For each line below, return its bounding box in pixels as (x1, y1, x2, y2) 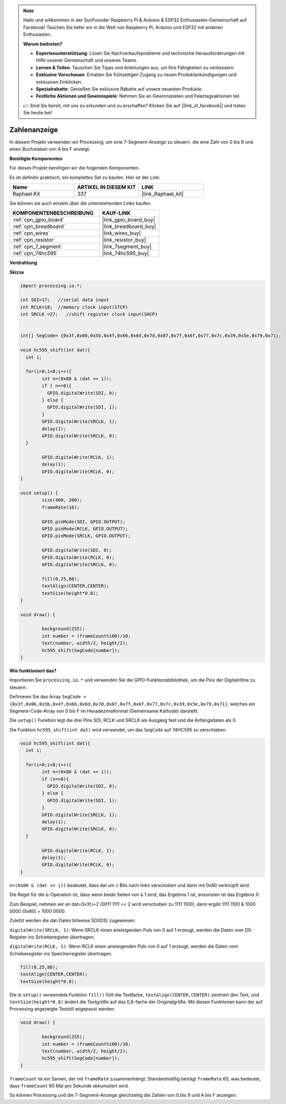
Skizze (9, 269, 25, 275)
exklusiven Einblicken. (36, 79, 83, 85)
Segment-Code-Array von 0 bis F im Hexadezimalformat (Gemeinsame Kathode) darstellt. (9, 708, 199, 714)
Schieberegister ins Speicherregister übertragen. (9, 950, 112, 956)
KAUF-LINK (102, 209, 131, 217)
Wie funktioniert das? (9, 668, 57, 674)
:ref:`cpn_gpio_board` (12, 216, 64, 223)
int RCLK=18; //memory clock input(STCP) (20, 304, 128, 310)
